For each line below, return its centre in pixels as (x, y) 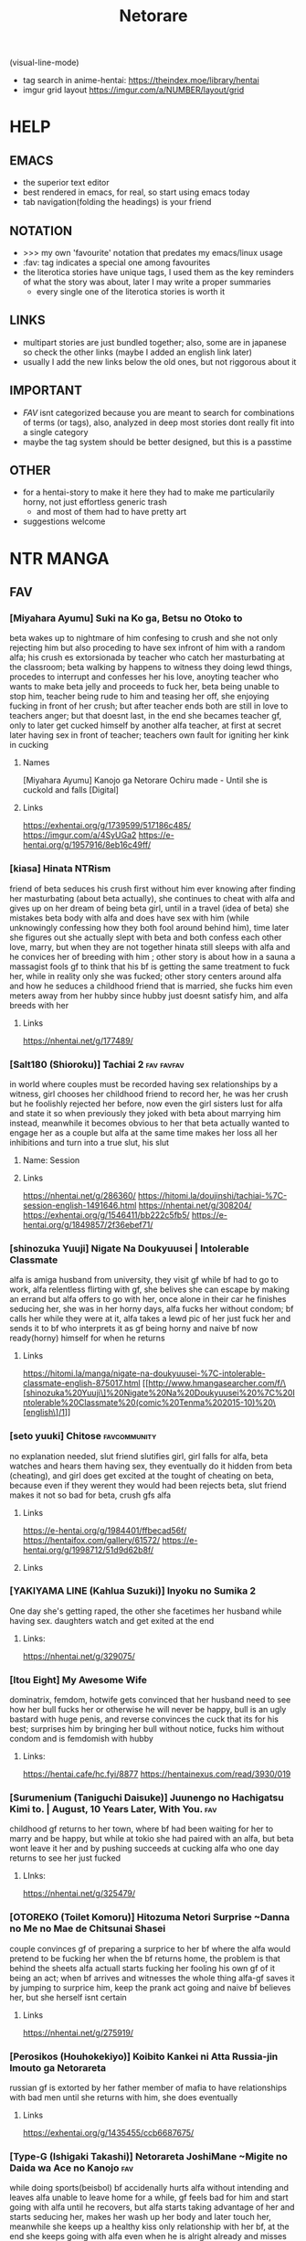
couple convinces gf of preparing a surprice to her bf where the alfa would (150, 1948)
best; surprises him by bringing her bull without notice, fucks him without (147, 1729)
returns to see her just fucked (65, 1858)
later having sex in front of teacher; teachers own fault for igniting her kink (149, 735)
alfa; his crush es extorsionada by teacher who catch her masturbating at (147, 657)
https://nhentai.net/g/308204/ (195, 1205)
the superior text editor (66, 183)
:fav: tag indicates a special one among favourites (116, 262)
